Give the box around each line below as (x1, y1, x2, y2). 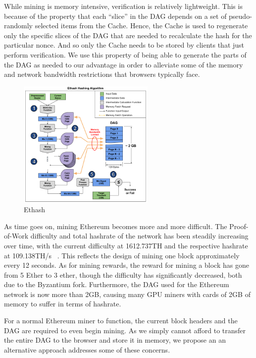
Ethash (24, 204, 46, 215)
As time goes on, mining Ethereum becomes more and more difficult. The (4, 221, 227, 231)
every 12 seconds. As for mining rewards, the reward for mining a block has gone (4, 260, 249, 270)
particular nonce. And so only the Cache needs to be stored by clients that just (4, 40, 245, 50)
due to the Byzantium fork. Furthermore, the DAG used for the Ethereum (4, 279, 229, 290)
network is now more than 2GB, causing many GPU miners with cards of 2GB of (4, 289, 251, 299)
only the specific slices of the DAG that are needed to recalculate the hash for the (4, 30, 252, 40)
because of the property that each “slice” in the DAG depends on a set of (4, 10, 227, 21)
